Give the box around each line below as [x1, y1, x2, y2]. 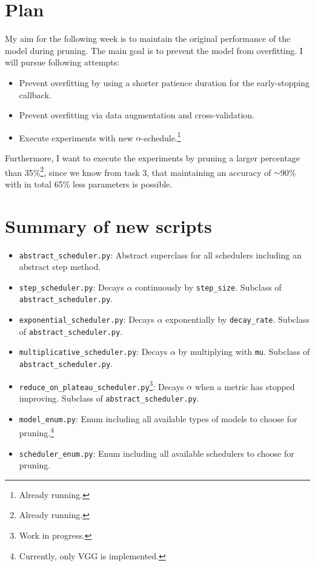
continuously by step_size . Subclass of [135, 280, 282, 293]
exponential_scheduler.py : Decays [19, 313, 154, 326]
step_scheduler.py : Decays [19, 280, 124, 293]
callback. [19, 88, 51, 101]
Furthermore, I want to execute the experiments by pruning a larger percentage [5, 151, 300, 164]
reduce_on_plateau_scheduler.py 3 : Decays [19, 378, 184, 392]
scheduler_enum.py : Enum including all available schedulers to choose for [19, 446, 294, 459]
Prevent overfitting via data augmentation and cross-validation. [19, 109, 255, 121]
